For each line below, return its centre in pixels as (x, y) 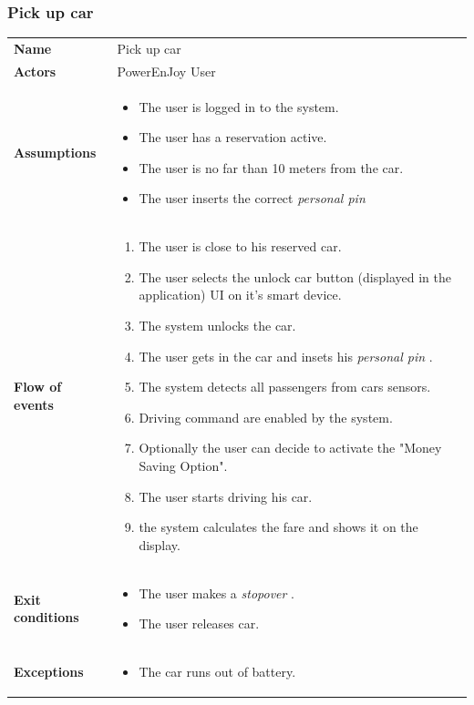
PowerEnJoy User (166, 71)
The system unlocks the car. (217, 326)
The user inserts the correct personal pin (252, 198)
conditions (46, 617)
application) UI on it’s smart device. (240, 295)
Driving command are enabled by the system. (266, 417)
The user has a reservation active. (233, 137)
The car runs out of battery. (217, 672)
